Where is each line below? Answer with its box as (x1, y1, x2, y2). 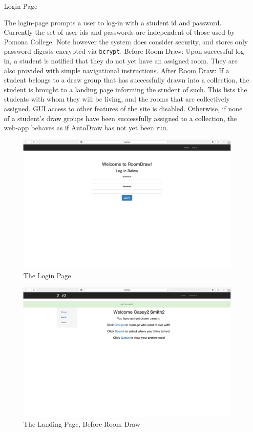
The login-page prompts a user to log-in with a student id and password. (4, 17, 222, 27)
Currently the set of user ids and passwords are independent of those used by (4, 27, 235, 37)
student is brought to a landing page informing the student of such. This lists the (4, 84, 247, 94)
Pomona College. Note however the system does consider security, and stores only (4, 36, 248, 46)
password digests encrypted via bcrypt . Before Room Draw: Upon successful (4, 46, 233, 56)
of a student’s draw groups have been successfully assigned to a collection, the (4, 113, 237, 123)
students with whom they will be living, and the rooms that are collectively (4, 94, 230, 104)
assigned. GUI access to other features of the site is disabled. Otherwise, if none (4, 103, 243, 113)
